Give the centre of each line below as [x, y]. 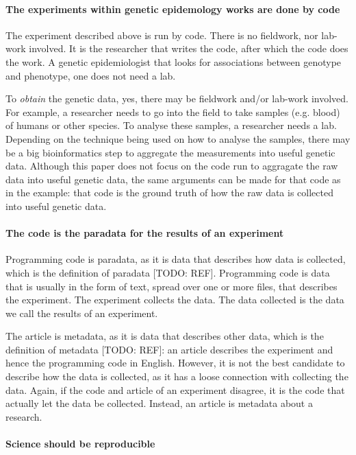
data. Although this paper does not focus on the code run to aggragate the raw [172, 166]
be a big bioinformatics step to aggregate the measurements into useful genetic [170, 152]
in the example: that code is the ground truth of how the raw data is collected [169, 192]
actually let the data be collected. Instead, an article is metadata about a [159, 403]
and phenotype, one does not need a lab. [91, 75]
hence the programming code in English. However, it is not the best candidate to [175, 363]
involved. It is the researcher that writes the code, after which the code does [189, 48]
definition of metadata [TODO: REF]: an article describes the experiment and [169, 349]
